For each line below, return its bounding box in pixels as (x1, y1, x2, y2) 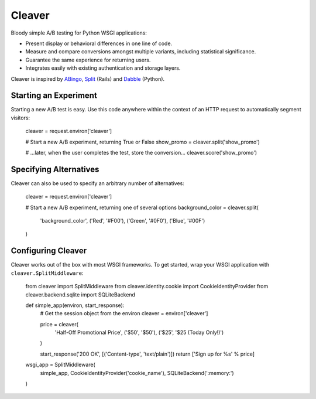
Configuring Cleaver (11, 246, 87, 256)
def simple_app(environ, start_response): (25, 302, 125, 309)
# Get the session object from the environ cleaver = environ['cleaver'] (40, 310, 208, 317)
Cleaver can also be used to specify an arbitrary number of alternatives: (11, 179, 184, 187)
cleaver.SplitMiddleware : (11, 270, 84, 277)
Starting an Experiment (11, 91, 98, 101)
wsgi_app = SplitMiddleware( (25, 361, 96, 369)
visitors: (11, 114, 30, 121)
